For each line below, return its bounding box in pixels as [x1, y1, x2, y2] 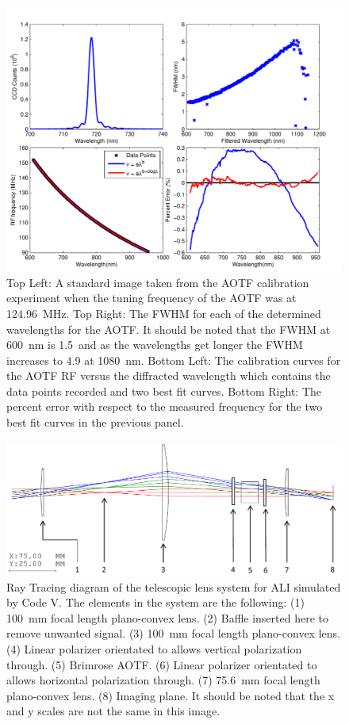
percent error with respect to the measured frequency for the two [6, 398, 323, 415]
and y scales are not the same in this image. [6, 703, 221, 719]
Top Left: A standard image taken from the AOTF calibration [6, 274, 309, 290]
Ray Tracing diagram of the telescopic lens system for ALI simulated [6, 578, 341, 595]
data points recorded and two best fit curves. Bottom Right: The [6, 382, 321, 399]
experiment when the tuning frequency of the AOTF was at [6, 289, 297, 306]
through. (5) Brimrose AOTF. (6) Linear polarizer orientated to [6, 656, 317, 672]
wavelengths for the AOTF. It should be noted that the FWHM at [6, 320, 331, 337]
